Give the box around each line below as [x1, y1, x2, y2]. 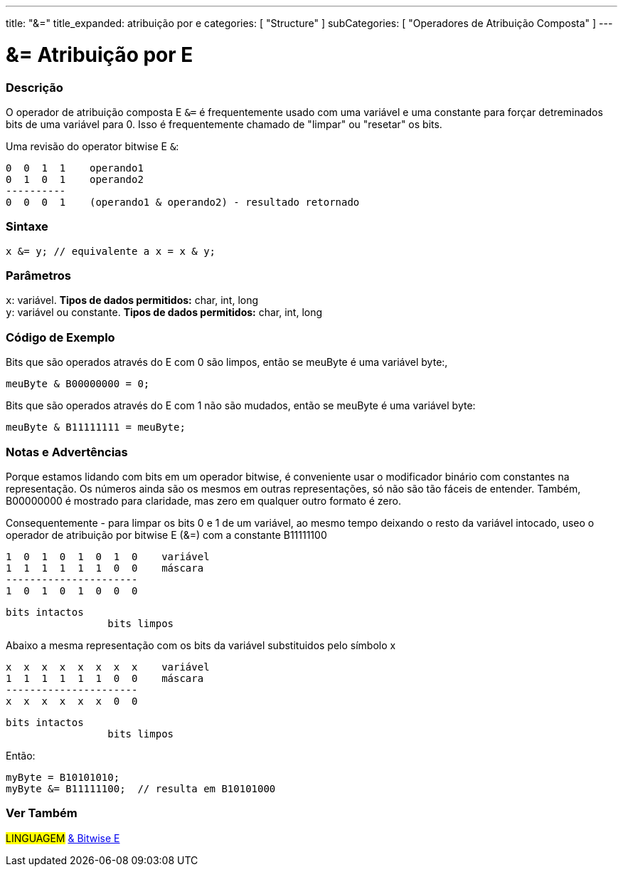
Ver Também [6, 806, 78, 821]
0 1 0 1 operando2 [6, 173, 144, 185]
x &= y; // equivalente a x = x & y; [6, 245, 216, 257]
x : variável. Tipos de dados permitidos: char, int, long [6, 294, 259, 307]
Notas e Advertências [6, 444, 128, 459]
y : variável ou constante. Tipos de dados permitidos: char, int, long [6, 306, 323, 319]
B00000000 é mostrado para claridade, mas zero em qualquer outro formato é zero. [6, 494, 401, 507]
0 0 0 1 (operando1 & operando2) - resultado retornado [6, 196, 360, 208]
